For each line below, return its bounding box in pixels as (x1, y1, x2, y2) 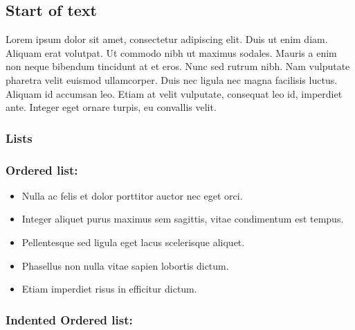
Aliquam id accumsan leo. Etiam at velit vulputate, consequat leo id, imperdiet (6, 86, 343, 101)
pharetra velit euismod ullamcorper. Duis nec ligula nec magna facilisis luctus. (6, 72, 338, 87)
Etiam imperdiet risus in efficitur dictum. (21, 281, 197, 296)
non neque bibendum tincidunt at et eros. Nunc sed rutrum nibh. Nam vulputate (6, 59, 350, 73)
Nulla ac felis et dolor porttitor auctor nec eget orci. (21, 188, 243, 202)
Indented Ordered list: (6, 311, 133, 328)
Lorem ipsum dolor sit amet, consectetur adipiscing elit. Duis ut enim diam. (6, 32, 328, 46)
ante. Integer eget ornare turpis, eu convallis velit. (6, 100, 217, 114)
